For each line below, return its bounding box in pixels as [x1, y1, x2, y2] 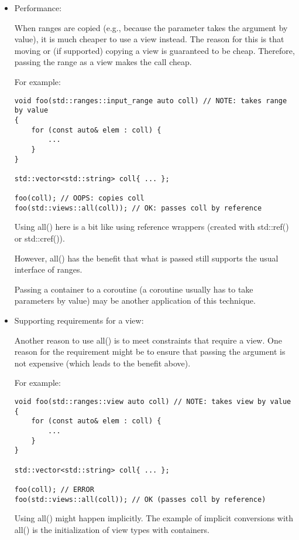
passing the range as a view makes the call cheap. [14, 56, 192, 68]
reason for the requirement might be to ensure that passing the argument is [14, 345, 286, 358]
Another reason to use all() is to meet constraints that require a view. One [14, 334, 282, 346]
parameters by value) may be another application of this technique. [14, 294, 256, 307]
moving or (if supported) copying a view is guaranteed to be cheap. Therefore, [14, 44, 295, 56]
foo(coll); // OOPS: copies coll [14, 194, 145, 203]
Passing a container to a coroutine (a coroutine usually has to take [14, 283, 253, 295]
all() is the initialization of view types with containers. [14, 523, 209, 535]
